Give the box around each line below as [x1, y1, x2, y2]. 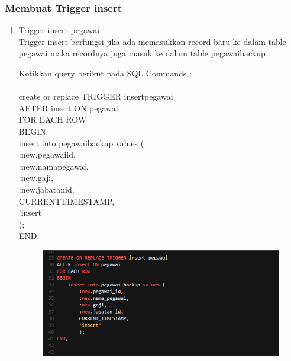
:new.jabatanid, [18, 183, 75, 195]
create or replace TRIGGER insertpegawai [18, 90, 173, 103]
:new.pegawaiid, [18, 148, 76, 161]
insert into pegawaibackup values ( [18, 136, 144, 149]
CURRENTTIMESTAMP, [18, 194, 115, 207]
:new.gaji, [18, 171, 54, 184]
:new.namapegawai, [18, 159, 89, 172]
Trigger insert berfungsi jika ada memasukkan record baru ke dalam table [18, 35, 286, 47]
